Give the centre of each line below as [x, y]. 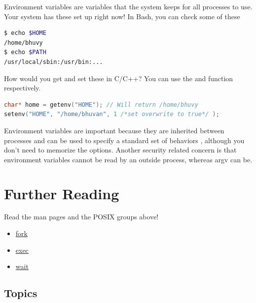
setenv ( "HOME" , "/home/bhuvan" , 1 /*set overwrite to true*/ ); [112, 114]
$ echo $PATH [25, 52]
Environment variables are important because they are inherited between [114, 130]
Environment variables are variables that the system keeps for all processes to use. [128, 6]
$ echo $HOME [25, 33]
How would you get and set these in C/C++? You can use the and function [119, 78]
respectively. [22, 88]
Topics [21, 293]
